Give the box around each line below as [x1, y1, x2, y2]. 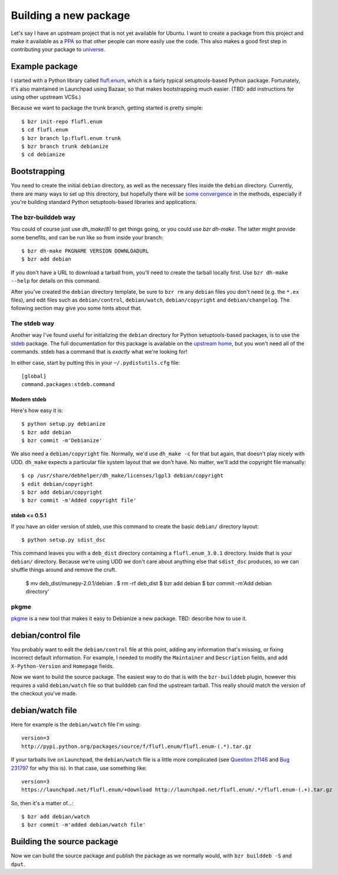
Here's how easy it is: [11, 407, 63, 414]
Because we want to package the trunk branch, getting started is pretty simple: [11, 104, 204, 112]
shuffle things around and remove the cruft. [11, 566, 117, 573]
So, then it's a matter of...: [11, 799, 74, 806]
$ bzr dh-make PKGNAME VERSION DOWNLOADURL [21, 247, 149, 254]
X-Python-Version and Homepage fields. [11, 662, 114, 669]
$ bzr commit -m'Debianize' [21, 437, 103, 443]
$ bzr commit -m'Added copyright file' [21, 497, 137, 504]
